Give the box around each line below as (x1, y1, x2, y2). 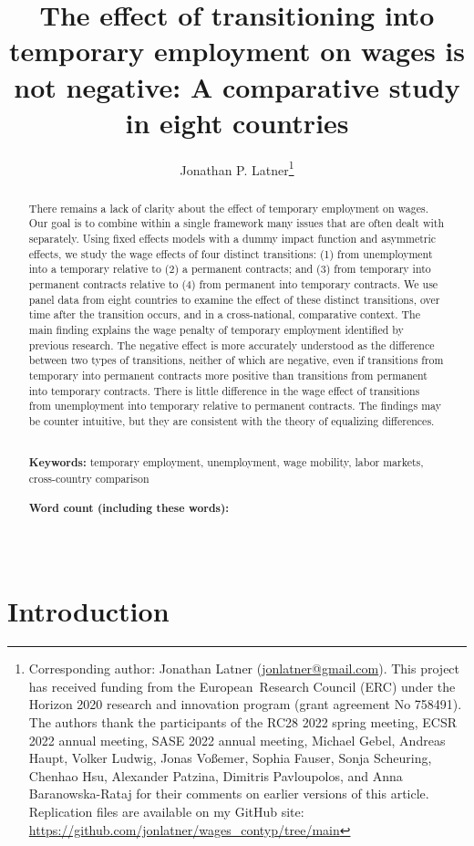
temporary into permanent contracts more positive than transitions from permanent (28, 367, 428, 382)
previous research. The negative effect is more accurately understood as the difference (28, 337, 435, 352)
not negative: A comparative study (14, 68, 460, 105)
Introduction (7, 592, 170, 630)
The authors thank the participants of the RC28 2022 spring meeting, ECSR (28, 713, 457, 732)
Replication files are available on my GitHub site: (28, 801, 304, 820)
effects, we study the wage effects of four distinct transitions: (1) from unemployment (28, 245, 433, 261)
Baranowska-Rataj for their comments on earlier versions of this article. (28, 784, 429, 803)
